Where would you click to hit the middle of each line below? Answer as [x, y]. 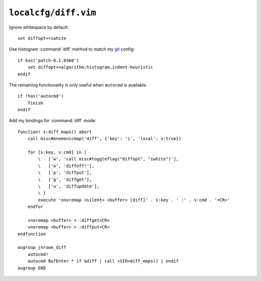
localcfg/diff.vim [53, 13]
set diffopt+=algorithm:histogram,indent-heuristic [90, 67]
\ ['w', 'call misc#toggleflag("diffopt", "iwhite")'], [108, 159]
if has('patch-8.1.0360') [49, 60]
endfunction [32, 234]
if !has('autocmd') [41, 96]
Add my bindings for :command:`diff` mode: [53, 121]
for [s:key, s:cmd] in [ [57, 152]
